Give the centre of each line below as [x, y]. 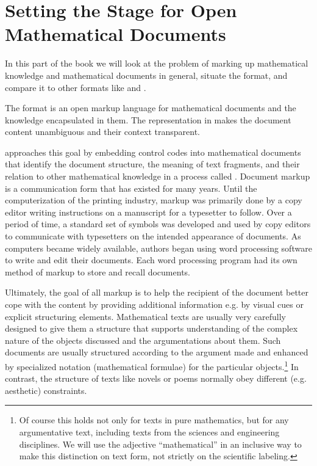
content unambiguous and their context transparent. [102, 132]
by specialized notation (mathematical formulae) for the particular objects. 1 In [152, 365]
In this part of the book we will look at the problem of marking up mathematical [157, 63]
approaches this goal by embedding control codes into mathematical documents [153, 152]
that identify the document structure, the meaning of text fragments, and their [152, 164]
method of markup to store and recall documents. [98, 271]
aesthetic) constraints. [46, 390]
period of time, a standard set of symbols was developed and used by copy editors [158, 224]
